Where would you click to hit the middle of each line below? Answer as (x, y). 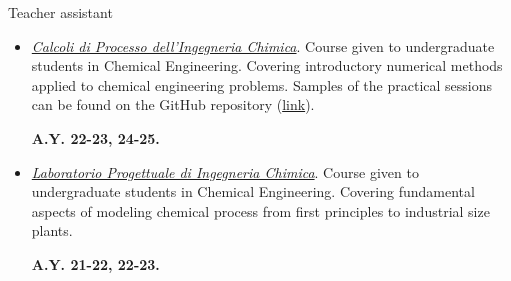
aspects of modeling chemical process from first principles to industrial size (260, 210)
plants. (52, 230)
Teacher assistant (60, 12)
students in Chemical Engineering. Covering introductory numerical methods (267, 65)
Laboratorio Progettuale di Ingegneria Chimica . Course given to (225, 171)
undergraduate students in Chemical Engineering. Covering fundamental (253, 191)
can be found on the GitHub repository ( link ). (173, 104)
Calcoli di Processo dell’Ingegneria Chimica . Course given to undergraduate (263, 45)
